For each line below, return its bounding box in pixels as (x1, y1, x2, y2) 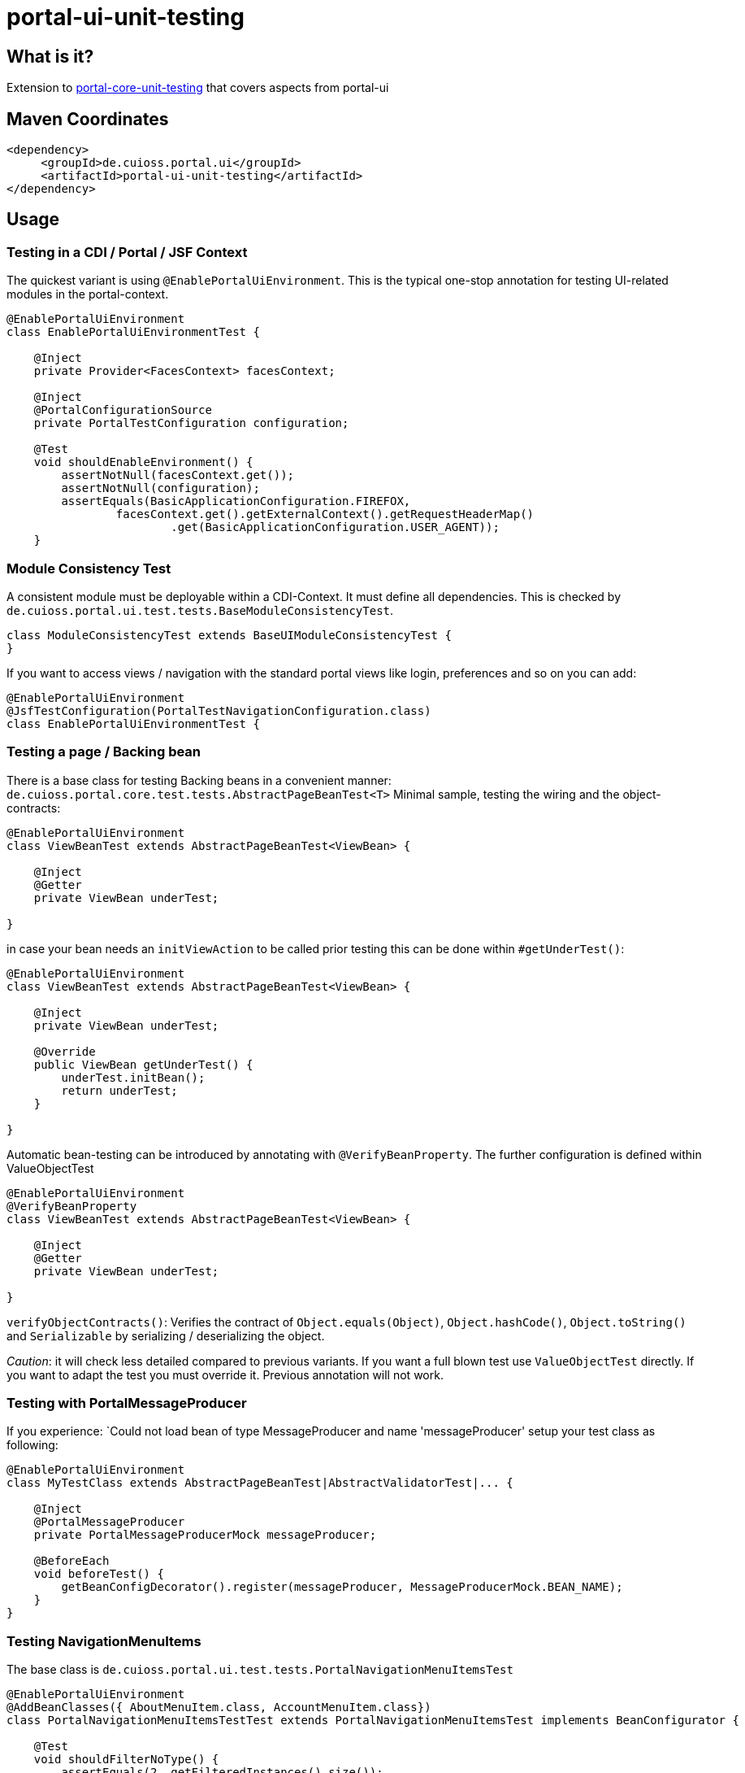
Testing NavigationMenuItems (6, 1632, 201, 1649)
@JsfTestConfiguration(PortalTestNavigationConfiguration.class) (6, 704, 431, 717)
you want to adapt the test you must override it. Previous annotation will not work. (6, 1367, 444, 1382)
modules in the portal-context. (6, 287, 169, 302)
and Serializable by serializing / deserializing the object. (6, 1328, 325, 1343)
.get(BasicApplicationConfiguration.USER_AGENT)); (171, 521, 500, 534)
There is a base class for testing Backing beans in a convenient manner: (6, 773, 392, 787)
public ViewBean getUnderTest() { (33, 1057, 253, 1071)
